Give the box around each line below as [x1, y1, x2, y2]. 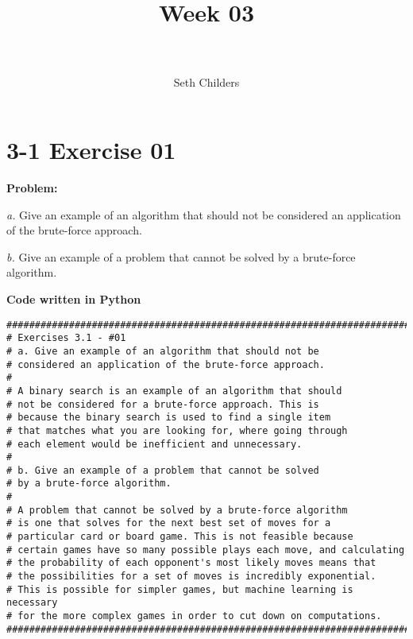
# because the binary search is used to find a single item [6, 412, 331, 424]
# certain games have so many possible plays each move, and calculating [6, 544, 405, 556]
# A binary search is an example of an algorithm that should [6, 385, 342, 397]
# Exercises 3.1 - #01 [6, 332, 126, 344]
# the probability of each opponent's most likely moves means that [6, 557, 376, 569]
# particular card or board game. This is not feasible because [6, 531, 353, 543]
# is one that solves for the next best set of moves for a [6, 517, 331, 529]
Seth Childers [173, 73, 240, 90]
